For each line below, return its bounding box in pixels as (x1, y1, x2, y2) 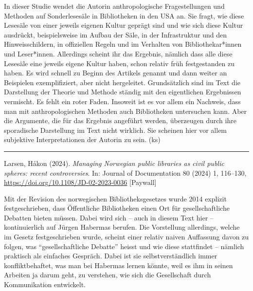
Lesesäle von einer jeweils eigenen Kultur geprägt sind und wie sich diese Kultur (4, 20, 243, 30)
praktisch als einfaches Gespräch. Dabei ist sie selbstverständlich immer (4, 251, 217, 261)
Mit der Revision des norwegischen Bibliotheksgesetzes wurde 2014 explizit (4, 193, 227, 203)
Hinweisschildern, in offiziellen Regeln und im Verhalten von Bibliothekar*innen (4, 39, 242, 49)
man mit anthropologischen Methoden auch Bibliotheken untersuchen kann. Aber (4, 106, 247, 116)
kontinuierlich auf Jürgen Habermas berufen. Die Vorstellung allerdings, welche (4, 222, 240, 232)
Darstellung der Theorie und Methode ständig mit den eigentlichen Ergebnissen (4, 87, 241, 97)
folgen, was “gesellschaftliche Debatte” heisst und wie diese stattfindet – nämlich (4, 241, 244, 251)
